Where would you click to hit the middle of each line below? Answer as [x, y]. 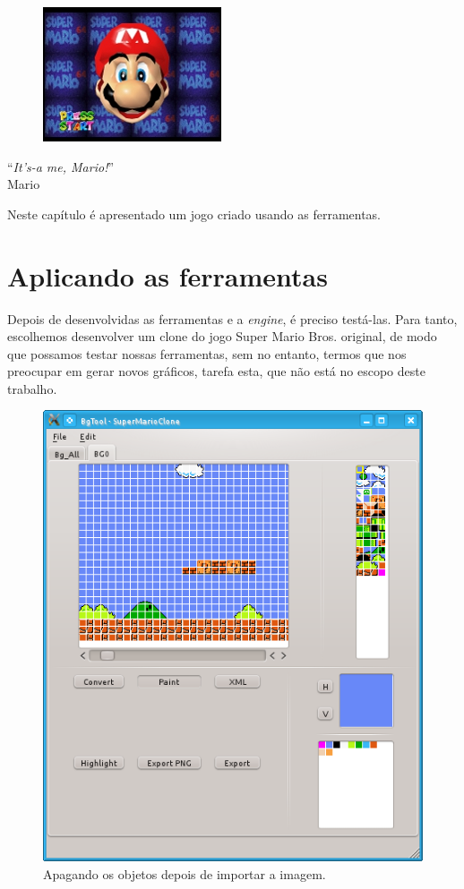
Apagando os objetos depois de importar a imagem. [185, 873]
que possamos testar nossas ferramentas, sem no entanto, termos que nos [207, 353]
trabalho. [32, 388]
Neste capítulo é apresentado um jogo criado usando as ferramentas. [194, 214]
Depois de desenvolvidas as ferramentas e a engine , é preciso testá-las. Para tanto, [232, 318]
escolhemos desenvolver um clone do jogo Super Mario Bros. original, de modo [222, 336]
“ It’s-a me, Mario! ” [61, 166]
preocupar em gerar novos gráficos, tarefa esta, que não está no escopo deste [216, 371]
